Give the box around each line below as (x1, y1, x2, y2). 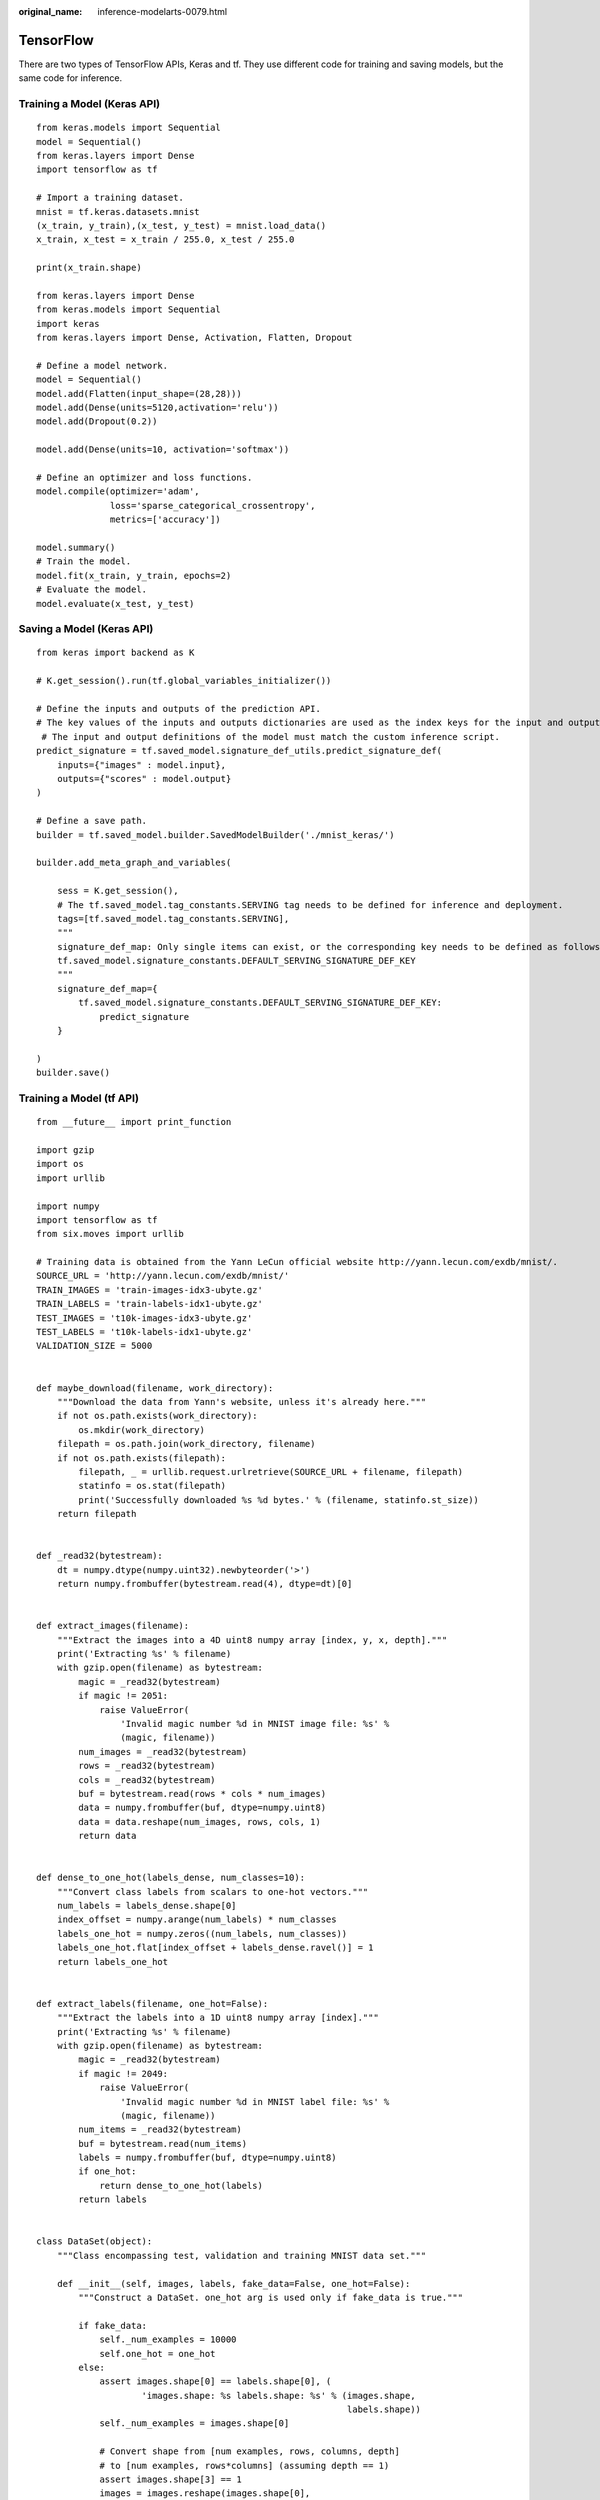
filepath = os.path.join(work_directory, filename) (56, 1438, 316, 1450)
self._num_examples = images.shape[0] (99, 2418, 290, 2429)
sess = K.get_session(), (56, 885, 179, 897)
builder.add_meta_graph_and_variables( (36, 857, 232, 869)
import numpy (36, 1200, 100, 1212)
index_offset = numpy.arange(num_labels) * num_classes (56, 1914, 337, 1925)
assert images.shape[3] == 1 (99, 2474, 242, 2485)
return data (78, 1830, 137, 1842)
